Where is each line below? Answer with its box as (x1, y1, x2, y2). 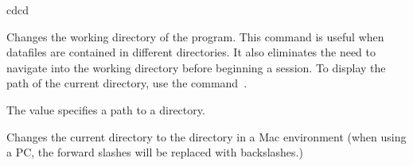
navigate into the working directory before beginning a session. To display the (6, 59, 386, 75)
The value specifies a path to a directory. (6, 101, 205, 118)
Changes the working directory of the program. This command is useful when (6, 28, 384, 44)
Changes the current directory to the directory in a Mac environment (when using (6, 128, 407, 145)
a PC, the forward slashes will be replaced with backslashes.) (6, 144, 303, 160)
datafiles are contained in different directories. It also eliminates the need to (6, 44, 376, 60)
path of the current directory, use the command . (6, 75, 247, 91)
